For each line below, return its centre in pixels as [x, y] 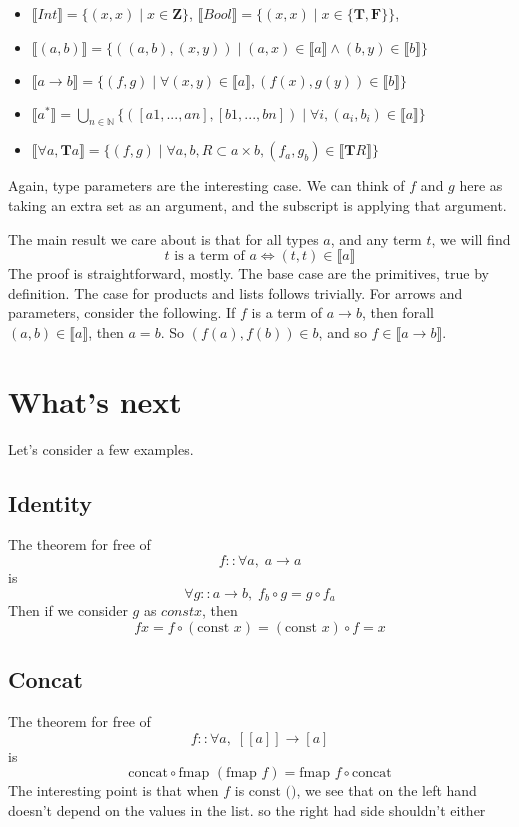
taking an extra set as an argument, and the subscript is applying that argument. [257, 204]
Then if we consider [68, 610]
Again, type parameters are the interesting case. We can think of [206, 185]
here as [481, 185]
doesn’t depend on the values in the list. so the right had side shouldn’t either [247, 809]
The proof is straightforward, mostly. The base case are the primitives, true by [248, 273]
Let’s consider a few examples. [101, 448]
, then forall [397, 312]
